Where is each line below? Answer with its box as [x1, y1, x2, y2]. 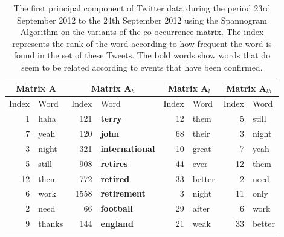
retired [100, 172, 130, 185]
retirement [100, 187, 146, 200]
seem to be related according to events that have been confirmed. [21, 60, 263, 73]
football [100, 202, 133, 215]
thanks [38, 217, 63, 230]
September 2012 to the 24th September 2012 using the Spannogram [16, 13, 267, 26]
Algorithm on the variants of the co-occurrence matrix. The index [20, 25, 264, 38]
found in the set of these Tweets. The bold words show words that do [13, 49, 271, 62]
